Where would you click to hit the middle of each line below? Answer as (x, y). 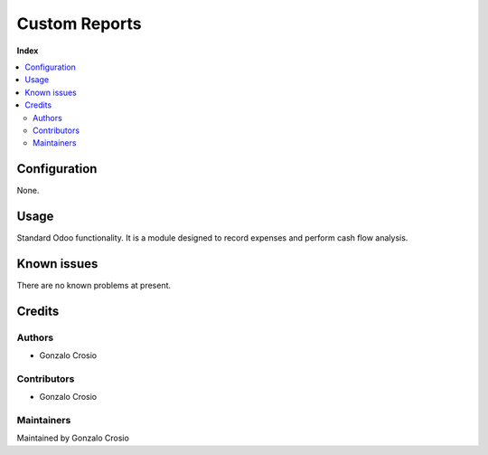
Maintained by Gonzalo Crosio (73, 438)
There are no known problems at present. (94, 285)
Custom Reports (79, 24)
